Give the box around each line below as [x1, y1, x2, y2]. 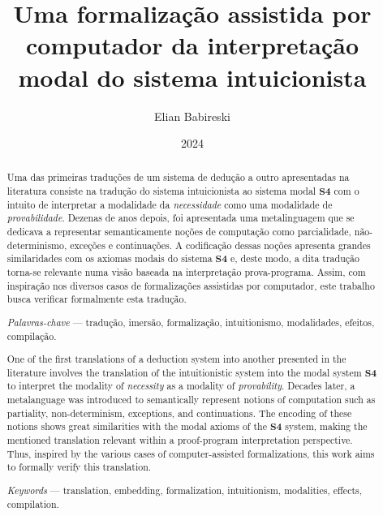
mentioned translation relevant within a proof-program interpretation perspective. [6, 433, 353, 447]
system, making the [285, 419, 368, 433]
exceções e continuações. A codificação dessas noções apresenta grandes [70, 238, 371, 252]
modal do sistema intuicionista [18, 60, 367, 93]
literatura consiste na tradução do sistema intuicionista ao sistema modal [6, 184, 316, 198]
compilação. [6, 329, 57, 342]
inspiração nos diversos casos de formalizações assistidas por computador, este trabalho [6, 278, 375, 292]
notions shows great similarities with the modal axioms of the [6, 419, 267, 433]
